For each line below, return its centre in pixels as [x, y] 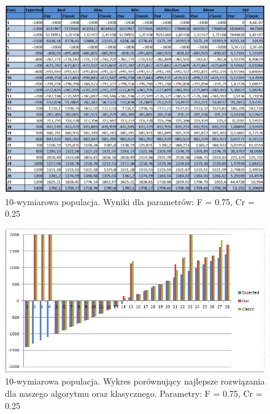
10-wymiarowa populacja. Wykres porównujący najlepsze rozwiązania [135, 381]
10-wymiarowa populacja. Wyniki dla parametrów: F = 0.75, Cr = [130, 201]
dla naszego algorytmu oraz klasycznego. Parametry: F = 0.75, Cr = [134, 393]
